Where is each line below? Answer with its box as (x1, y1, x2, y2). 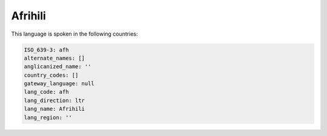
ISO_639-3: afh (24, 46, 69, 53)
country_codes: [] (24, 71, 79, 79)
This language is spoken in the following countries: (11, 30, 138, 37)
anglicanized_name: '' (24, 63, 91, 70)
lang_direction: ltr (24, 97, 85, 104)
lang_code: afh (24, 88, 69, 96)
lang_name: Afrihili (24, 106, 85, 112)
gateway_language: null (24, 80, 95, 87)
